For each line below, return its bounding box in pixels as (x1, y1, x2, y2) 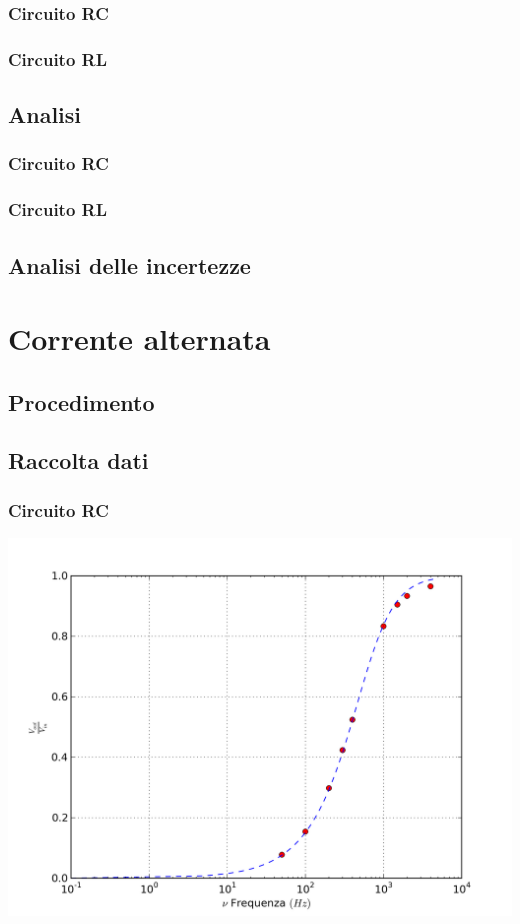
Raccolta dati (8, 445, 149, 476)
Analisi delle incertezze (8, 249, 251, 280)
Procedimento (8, 386, 155, 417)
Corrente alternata (8, 318, 271, 359)
